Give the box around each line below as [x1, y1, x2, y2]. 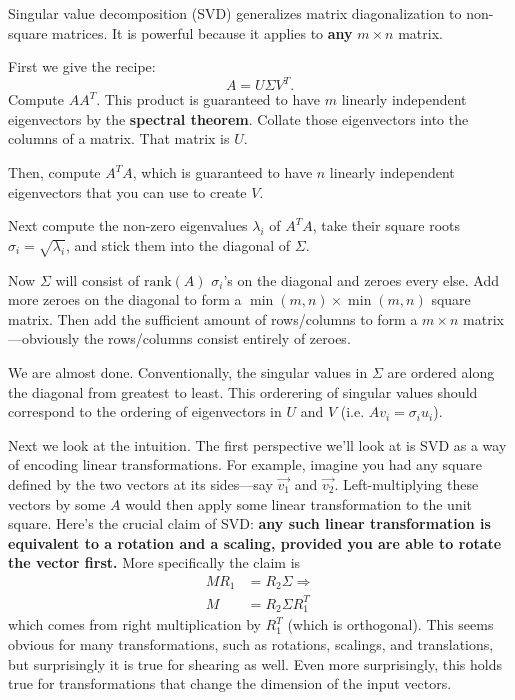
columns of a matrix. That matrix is [8, 128, 230, 149]
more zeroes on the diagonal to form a [8, 289, 242, 310]
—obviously [8, 328, 80, 349]
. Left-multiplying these [334, 473, 479, 494]
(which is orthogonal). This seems [287, 614, 494, 635]
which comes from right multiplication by [8, 614, 261, 635]
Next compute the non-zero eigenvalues [8, 215, 248, 236]
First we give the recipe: [8, 56, 156, 77]
